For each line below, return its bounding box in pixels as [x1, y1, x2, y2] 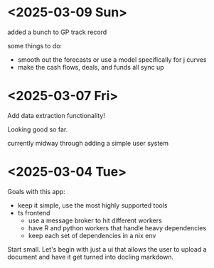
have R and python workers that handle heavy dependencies [28, 223, 207, 232]
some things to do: [7, 41, 63, 50]
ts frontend [17, 208, 50, 217]
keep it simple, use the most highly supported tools [17, 200, 168, 210]
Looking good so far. [7, 125, 68, 134]
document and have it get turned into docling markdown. [7, 252, 174, 261]
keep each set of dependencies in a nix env [28, 231, 156, 240]
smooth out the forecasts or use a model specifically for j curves [17, 55, 207, 64]
